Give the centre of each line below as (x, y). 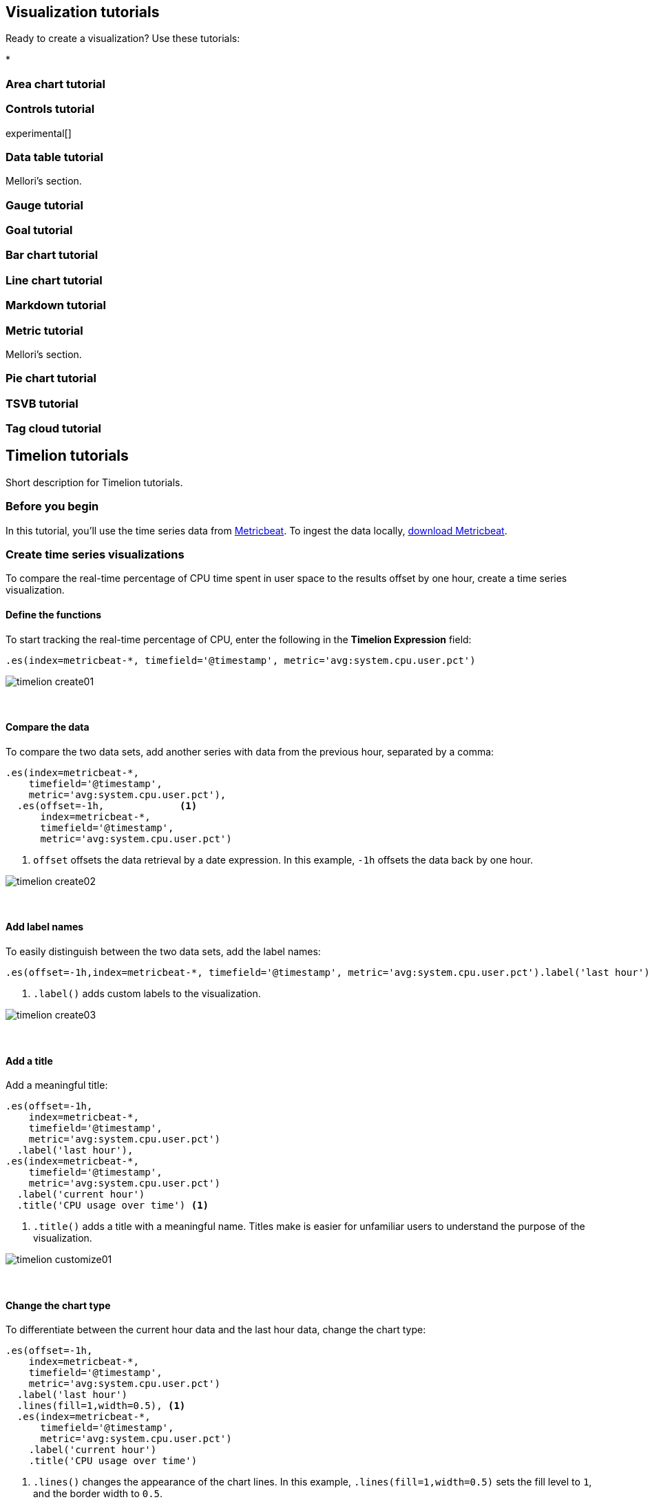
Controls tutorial (50, 109)
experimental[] (39, 133)
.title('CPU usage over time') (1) (113, 1206)
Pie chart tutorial (51, 378)
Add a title (29, 1061)
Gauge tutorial (45, 205)
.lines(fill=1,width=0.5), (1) (101, 1406)
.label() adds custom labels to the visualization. (147, 994)
